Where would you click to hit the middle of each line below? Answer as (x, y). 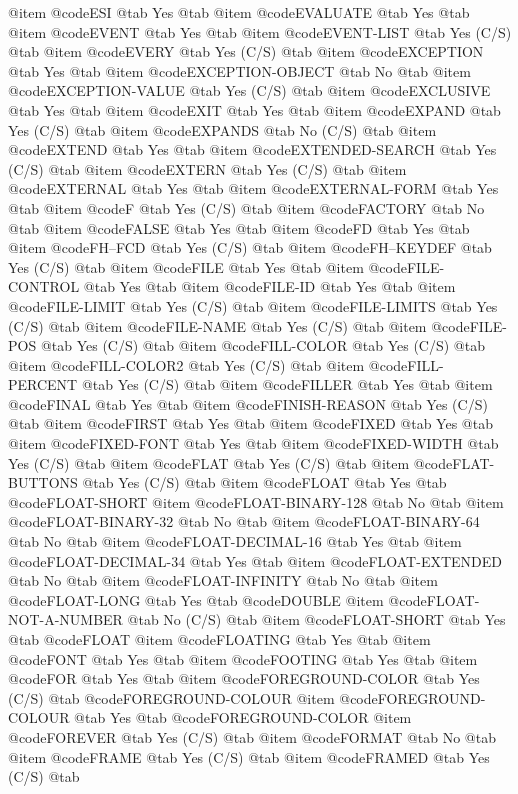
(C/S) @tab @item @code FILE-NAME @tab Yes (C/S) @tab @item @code (239, 325)
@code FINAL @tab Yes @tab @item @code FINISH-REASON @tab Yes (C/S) (248, 403)
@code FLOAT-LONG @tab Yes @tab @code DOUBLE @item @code (217, 599)
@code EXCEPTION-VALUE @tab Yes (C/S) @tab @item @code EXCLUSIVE (249, 90)
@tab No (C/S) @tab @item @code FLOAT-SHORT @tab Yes (316, 619)
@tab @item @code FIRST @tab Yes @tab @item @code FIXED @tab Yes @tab (250, 423)
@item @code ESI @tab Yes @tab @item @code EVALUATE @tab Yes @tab (239, 12)
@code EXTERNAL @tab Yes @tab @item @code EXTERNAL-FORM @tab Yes (253, 188)
